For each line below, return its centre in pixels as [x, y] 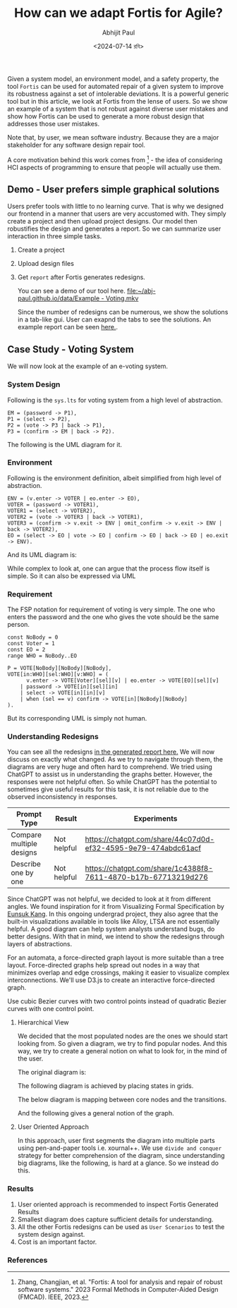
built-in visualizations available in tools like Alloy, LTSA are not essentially [114, 922]
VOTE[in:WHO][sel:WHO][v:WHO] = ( [58, 675]
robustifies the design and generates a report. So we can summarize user [114, 229]
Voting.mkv [122, 298]
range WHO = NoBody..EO [42, 656]
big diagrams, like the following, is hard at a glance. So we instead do [118, 1163]
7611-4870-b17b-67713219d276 [146, 877]
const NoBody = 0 [33, 637]
